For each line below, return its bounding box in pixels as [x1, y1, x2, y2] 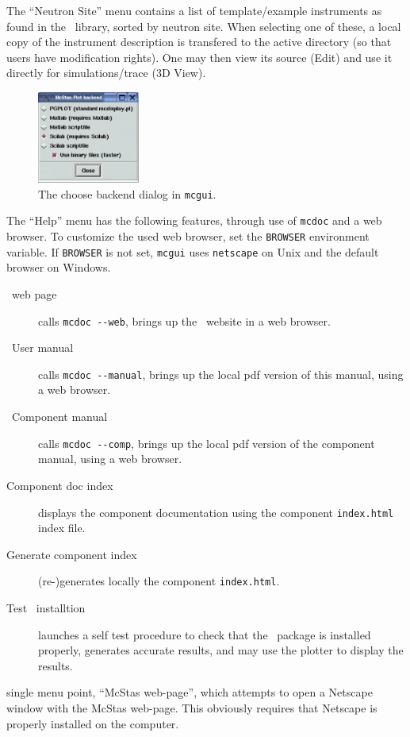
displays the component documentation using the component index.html [38, 504, 394, 520]
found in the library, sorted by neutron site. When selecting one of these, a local [6, 17, 401, 34]
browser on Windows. [6, 259, 111, 276]
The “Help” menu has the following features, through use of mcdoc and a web [6, 212, 382, 229]
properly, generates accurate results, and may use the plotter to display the [38, 642, 404, 658]
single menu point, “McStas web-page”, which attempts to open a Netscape [6, 684, 373, 700]
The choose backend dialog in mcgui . [38, 185, 216, 202]
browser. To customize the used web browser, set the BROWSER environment [6, 228, 370, 245]
